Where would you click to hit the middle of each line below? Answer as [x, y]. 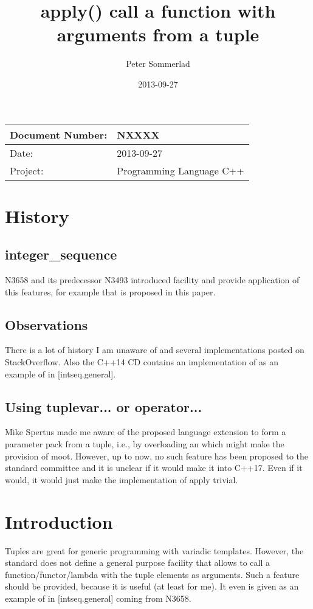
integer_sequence [61, 254]
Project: [27, 170]
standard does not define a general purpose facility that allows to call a [137, 563]
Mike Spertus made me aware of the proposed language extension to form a [146, 432]
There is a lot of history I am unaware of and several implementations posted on [155, 350]
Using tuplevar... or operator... [104, 406]
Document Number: [59, 134]
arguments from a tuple [158, 34]
